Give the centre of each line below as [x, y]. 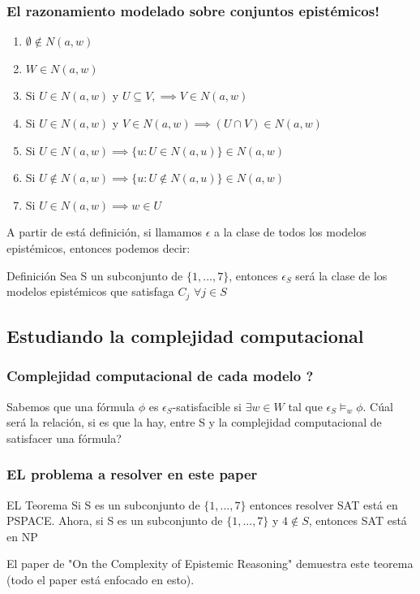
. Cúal [378, 406]
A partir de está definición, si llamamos [105, 232]
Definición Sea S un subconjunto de [95, 275]
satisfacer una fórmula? [64, 438]
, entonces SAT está [358, 520]
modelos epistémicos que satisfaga [90, 291]
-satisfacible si [207, 406]
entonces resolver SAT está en [324, 504]
